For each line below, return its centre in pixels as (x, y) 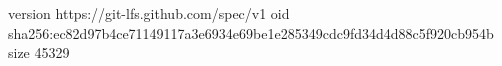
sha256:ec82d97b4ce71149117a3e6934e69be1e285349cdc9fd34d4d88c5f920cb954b (251, 32)
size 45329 (39, 52)
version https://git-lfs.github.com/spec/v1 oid (149, 13)
